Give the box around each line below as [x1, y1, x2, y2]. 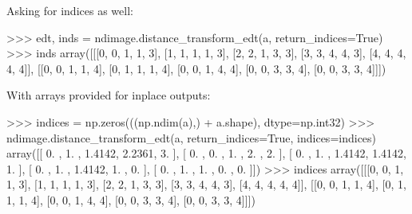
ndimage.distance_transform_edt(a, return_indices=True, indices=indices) [6, 129, 377, 146]
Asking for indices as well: [6, 2, 133, 18]
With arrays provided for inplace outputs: [6, 87, 211, 103]
